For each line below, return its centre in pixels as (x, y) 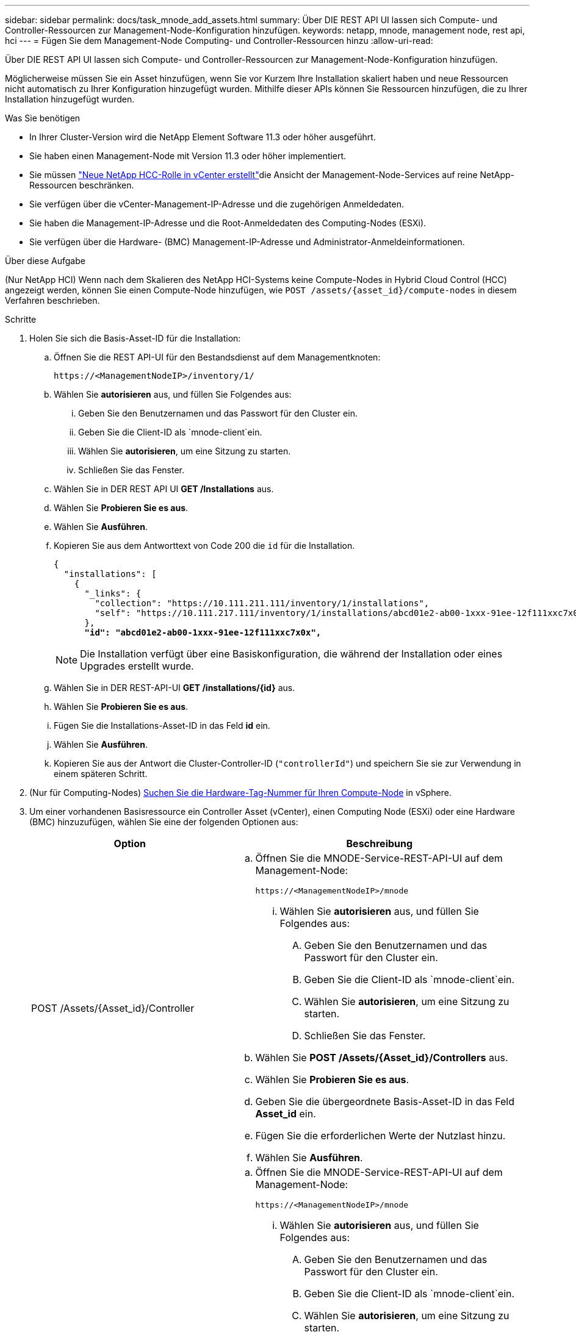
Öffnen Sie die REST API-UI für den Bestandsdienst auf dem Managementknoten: (217, 357)
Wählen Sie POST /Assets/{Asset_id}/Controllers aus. (382, 1058)
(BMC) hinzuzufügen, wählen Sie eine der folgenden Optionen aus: (164, 822)
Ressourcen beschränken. (82, 185)
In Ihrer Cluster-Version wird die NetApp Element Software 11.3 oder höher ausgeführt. (203, 137)
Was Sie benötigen (43, 118)
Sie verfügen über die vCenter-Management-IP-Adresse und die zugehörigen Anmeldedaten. (217, 204)
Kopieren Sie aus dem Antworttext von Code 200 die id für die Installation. (204, 546)
